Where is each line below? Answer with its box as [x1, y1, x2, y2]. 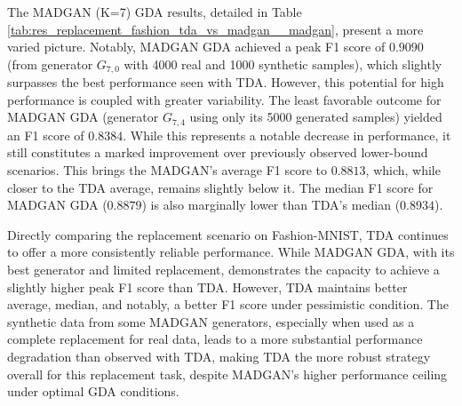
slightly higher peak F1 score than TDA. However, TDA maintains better [7, 277, 408, 296]
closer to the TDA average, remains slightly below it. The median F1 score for [7, 178, 434, 196]
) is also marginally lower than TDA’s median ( [141, 195, 401, 214]
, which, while [365, 161, 441, 179]
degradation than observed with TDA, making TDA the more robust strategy [7, 347, 431, 365]
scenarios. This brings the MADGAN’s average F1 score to [7, 161, 328, 179]
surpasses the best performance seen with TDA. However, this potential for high [7, 73, 444, 92]
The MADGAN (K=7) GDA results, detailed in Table [7, 3, 302, 20]
